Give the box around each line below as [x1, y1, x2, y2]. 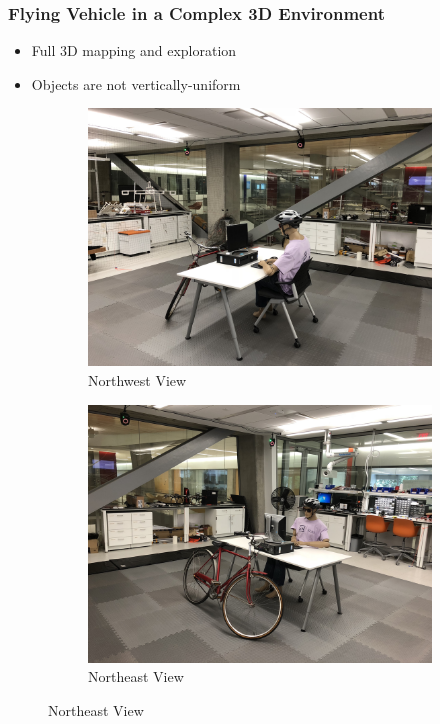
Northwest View [88, 370, 187, 390]
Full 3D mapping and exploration [31, 40, 237, 61]
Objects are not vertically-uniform [31, 73, 241, 94]
